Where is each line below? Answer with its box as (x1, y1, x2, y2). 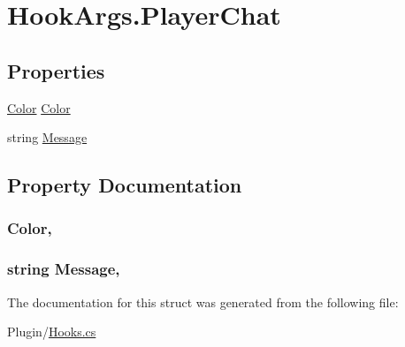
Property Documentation (7, 171, 242, 199)
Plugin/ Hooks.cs (7, 322, 96, 341)
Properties (7, 57, 105, 84)
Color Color (7, 98, 71, 117)
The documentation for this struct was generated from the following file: (7, 292, 399, 311)
